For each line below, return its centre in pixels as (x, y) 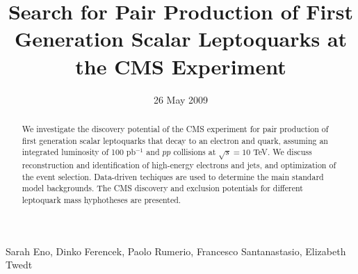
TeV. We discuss (283, 152)
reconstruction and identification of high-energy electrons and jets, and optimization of (179, 165)
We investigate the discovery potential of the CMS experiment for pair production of (175, 128)
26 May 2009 (181, 99)
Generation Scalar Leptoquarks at (181, 39)
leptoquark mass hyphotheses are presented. (101, 200)
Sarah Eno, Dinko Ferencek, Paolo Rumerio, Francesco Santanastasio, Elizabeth (176, 251)
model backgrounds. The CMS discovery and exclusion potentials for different (162, 188)
